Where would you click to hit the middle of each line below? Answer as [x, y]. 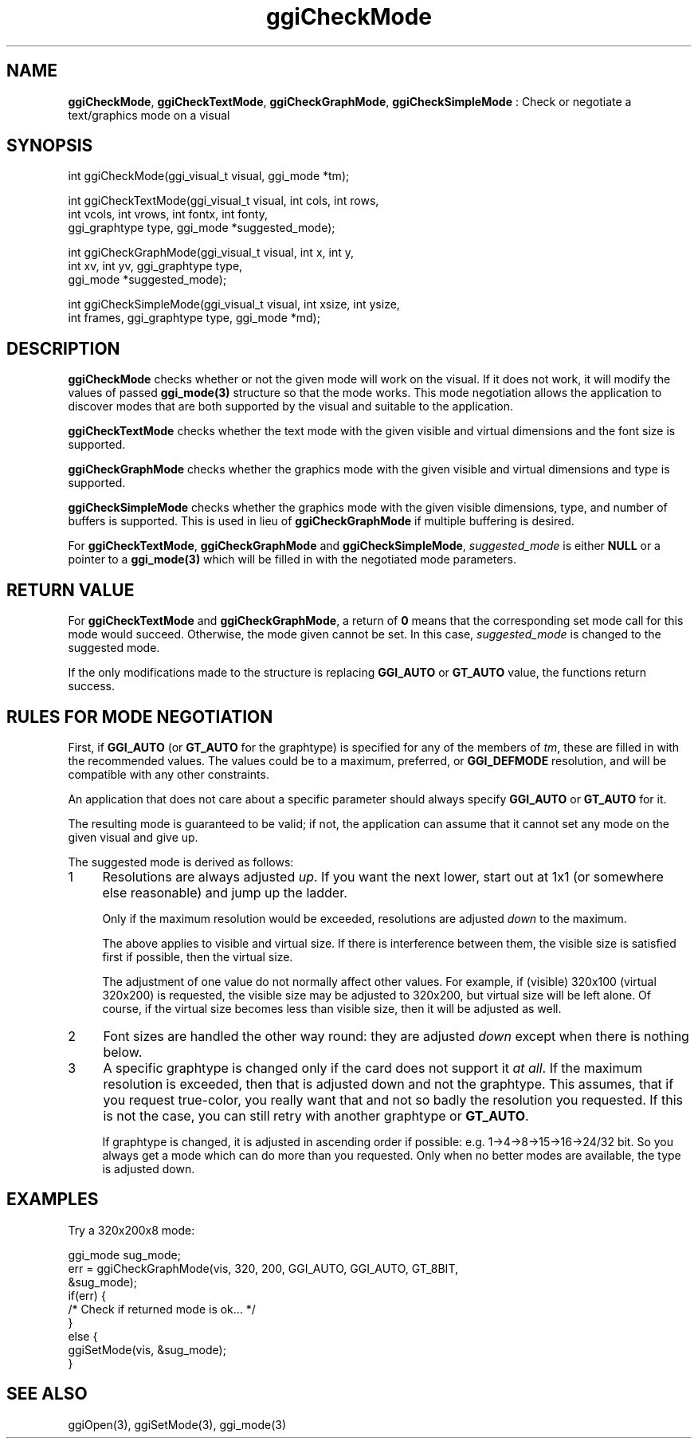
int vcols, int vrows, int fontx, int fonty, [168, 214]
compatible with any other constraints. [169, 774]
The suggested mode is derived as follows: [181, 862]
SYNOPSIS [50, 146]
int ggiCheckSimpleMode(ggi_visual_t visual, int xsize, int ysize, [234, 304]
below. [123, 1052]
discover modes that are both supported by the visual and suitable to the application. [290, 406]
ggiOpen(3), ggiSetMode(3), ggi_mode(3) [177, 1424]
